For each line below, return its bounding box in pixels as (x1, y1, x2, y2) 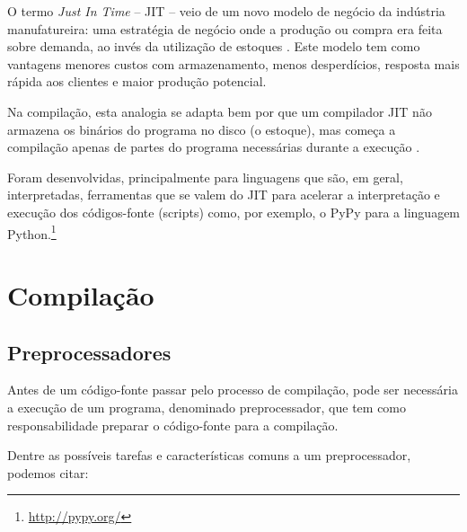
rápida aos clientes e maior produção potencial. (7, 72, 267, 91)
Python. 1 (7, 221, 57, 243)
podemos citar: (7, 463, 89, 482)
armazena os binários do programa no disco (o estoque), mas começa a (7, 120, 396, 138)
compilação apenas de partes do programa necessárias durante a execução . (7, 137, 420, 156)
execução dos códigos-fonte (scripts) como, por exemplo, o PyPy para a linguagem (7, 202, 461, 221)
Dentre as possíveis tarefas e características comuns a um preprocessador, (7, 446, 411, 465)
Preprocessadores (7, 338, 172, 366)
